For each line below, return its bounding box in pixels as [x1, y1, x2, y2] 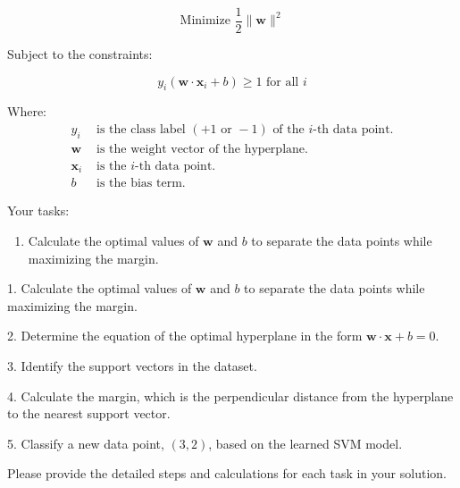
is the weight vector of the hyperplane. [96, 142, 308, 156]
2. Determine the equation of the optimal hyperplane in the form [7, 326, 363, 345]
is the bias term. [96, 177, 186, 190]
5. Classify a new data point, [7, 433, 164, 452]
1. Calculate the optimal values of [7, 279, 192, 298]
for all [266, 75, 299, 88]
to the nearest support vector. [7, 404, 171, 423]
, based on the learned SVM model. [208, 433, 403, 452]
